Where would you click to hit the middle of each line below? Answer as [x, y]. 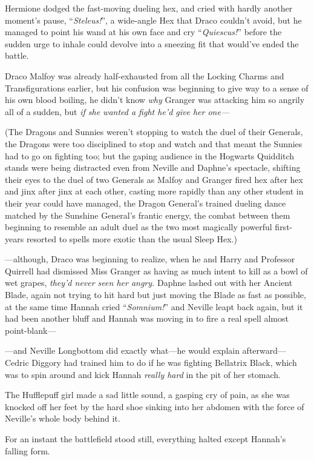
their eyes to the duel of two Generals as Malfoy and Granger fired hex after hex [154, 179]
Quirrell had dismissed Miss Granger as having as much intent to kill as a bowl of [156, 270]
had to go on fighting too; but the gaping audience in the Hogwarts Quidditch [150, 155]
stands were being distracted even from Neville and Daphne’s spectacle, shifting [153, 167]
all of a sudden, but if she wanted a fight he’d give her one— [117, 111]
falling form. [28, 450]
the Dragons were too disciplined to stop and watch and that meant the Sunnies [154, 143]
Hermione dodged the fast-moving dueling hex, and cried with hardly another [149, 8]
